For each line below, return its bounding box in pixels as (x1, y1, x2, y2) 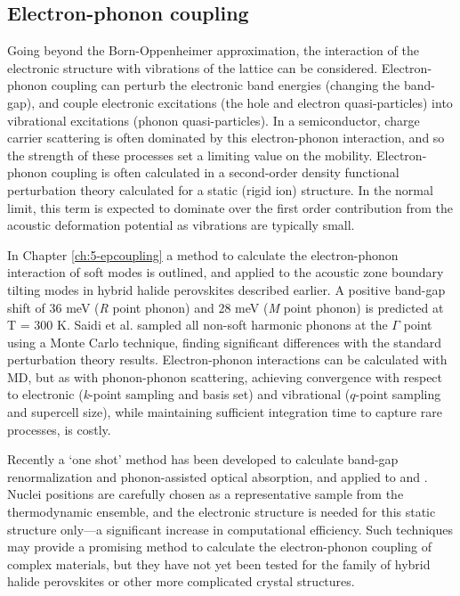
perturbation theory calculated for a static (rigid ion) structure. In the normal (7, 180, 433, 199)
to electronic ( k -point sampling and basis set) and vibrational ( (7, 385, 351, 404)
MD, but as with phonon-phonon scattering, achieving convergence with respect (7, 367, 443, 386)
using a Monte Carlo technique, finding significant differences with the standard (7, 332, 442, 351)
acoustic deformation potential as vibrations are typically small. (7, 216, 355, 234)
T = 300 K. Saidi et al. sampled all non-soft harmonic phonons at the (7, 315, 388, 334)
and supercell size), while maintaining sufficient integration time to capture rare (7, 403, 442, 421)
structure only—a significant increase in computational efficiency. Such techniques (7, 519, 453, 538)
